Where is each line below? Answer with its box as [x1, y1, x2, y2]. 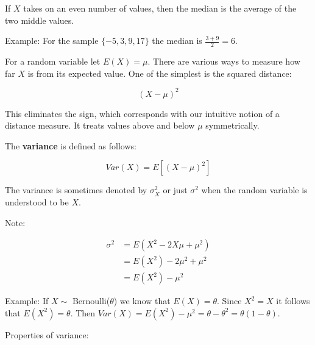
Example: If [5, 294, 49, 307]
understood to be [5, 196, 69, 208]
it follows [276, 294, 310, 307]
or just [163, 183, 188, 196]
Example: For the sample [5, 34, 99, 47]
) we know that [113, 294, 171, 307]
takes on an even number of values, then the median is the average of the [23, 2, 297, 14]
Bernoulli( [72, 294, 110, 307]
